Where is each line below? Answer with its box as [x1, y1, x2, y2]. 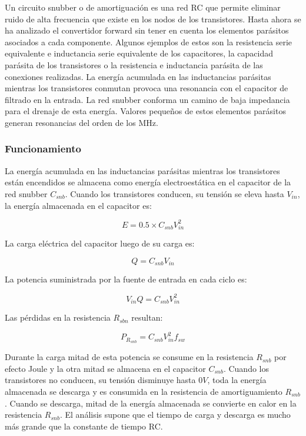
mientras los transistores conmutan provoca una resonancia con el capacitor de [5, 82, 288, 94]
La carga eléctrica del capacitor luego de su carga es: [5, 237, 195, 249]
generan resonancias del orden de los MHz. [5, 116, 158, 128]
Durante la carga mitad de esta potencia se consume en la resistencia [5, 351, 254, 363]
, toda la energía [207, 374, 267, 386]
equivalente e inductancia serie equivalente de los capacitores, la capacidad [5, 47, 274, 59]
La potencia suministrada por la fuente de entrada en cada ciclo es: [5, 273, 247, 285]
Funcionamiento [5, 141, 81, 156]
